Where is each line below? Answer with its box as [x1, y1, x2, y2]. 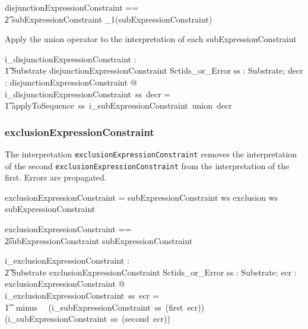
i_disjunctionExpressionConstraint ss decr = [5, 87, 171, 100]
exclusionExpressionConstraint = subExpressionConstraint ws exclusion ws [5, 191, 278, 203]
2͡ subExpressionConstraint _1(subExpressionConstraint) [5, 12, 212, 25]
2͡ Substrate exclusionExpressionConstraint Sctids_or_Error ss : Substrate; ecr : [5, 265, 297, 278]
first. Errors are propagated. [5, 171, 107, 184]
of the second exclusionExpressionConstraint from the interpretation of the [5, 159, 290, 172]
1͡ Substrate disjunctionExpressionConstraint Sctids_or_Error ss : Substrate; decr [5, 64, 303, 77]
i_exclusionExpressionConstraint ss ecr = [5, 289, 159, 302]
